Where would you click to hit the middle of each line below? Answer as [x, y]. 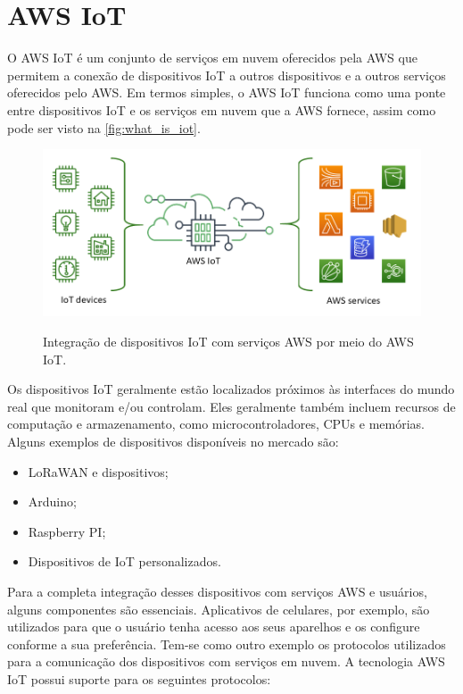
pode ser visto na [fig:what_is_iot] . [104, 127]
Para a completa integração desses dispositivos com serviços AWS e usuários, [217, 592]
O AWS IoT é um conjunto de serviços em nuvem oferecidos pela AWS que [212, 58]
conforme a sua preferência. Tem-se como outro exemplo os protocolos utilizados [227, 644]
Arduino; [52, 502]
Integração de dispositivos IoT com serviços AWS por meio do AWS [228, 342]
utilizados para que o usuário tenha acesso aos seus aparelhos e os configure [214, 627]
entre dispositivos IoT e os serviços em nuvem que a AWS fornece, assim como [222, 109]
